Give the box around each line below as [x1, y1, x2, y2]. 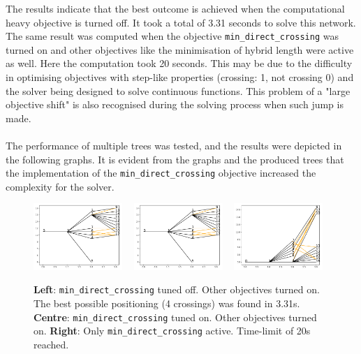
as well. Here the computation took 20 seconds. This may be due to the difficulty [6, 56, 353, 71]
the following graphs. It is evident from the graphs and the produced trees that [6, 152, 344, 166]
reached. [34, 337, 69, 351]
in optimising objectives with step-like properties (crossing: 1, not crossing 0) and [6, 70, 354, 84]
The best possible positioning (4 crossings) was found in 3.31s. [34, 296, 300, 311]
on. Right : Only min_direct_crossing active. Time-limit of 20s [34, 323, 311, 338]
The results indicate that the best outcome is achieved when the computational [6, 1, 345, 15]
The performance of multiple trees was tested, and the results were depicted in [6, 138, 342, 152]
